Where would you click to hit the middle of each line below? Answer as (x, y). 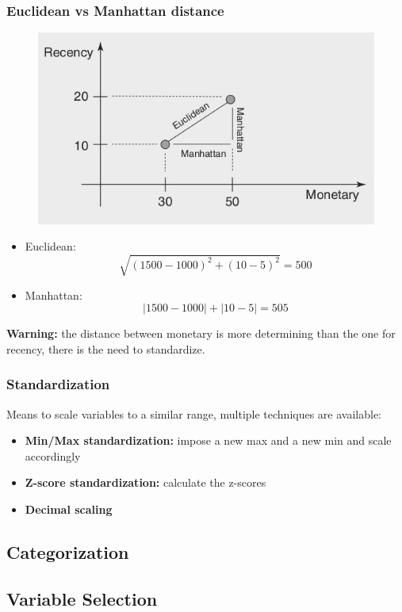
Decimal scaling (69, 509)
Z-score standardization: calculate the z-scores (145, 482)
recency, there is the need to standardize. (106, 348)
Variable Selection (82, 598)
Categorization (68, 551)
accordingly (53, 455)
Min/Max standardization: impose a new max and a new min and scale (208, 440)
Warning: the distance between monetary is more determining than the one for (201, 333)
